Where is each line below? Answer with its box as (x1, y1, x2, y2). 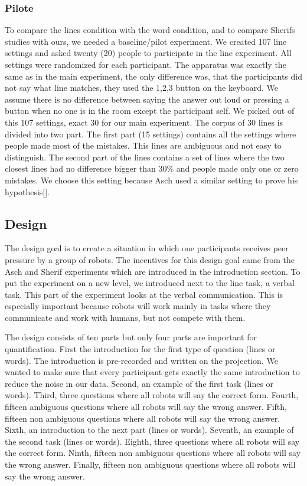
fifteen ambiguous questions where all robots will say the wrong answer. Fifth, (5, 400, 287, 413)
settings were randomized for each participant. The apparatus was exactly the (5, 58, 286, 70)
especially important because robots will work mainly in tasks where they (5, 300, 271, 312)
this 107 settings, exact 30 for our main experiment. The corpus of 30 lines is (5, 116, 283, 128)
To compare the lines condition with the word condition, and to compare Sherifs (5, 24, 295, 36)
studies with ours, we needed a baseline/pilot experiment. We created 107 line (5, 35, 287, 47)
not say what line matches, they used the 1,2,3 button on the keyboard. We (5, 81, 279, 94)
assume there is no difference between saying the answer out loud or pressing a (5, 93, 289, 105)
